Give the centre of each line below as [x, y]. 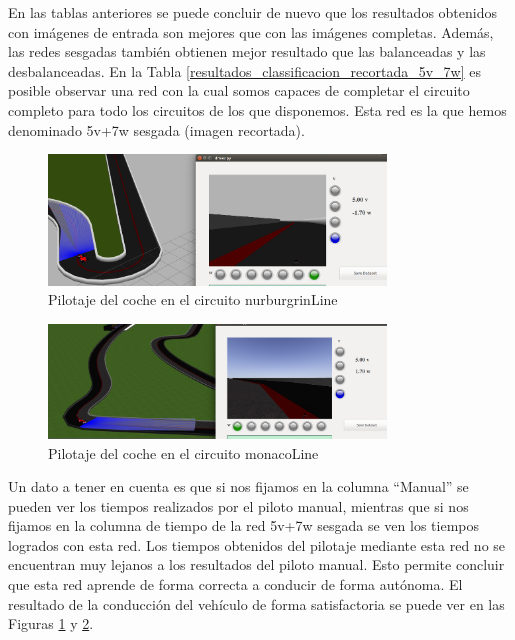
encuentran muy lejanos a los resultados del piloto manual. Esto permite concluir [256, 564]
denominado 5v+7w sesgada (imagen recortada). [156, 129]
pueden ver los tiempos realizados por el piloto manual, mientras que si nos [238, 505]
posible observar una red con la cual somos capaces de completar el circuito [239, 90]
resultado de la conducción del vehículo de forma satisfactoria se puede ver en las [256, 603]
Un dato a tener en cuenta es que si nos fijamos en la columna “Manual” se [238, 486]
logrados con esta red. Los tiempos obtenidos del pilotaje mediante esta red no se [257, 544]
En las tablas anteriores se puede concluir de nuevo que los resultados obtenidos [253, 12]
